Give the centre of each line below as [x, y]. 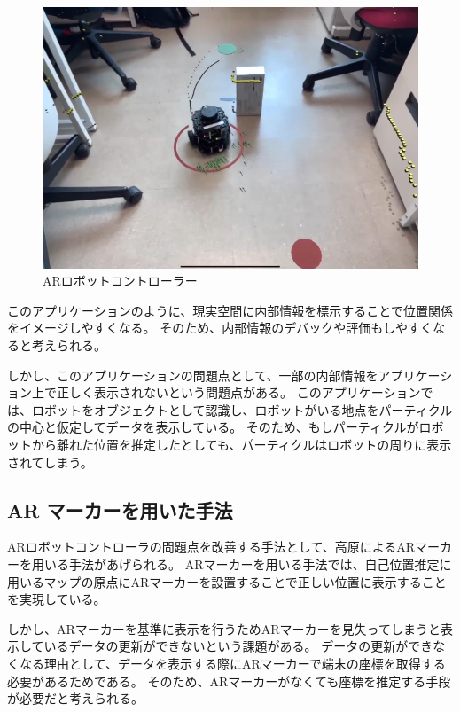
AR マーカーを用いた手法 [120, 509]
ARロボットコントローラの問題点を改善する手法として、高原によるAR [211, 547]
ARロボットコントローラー [120, 281]
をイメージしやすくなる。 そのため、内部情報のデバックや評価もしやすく [220, 328]
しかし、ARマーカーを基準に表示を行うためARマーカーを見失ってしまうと [224, 628]
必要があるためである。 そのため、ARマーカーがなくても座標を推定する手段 [229, 681]
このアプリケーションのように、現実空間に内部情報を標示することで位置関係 [230, 310]
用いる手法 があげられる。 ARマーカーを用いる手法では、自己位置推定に [242, 564]
